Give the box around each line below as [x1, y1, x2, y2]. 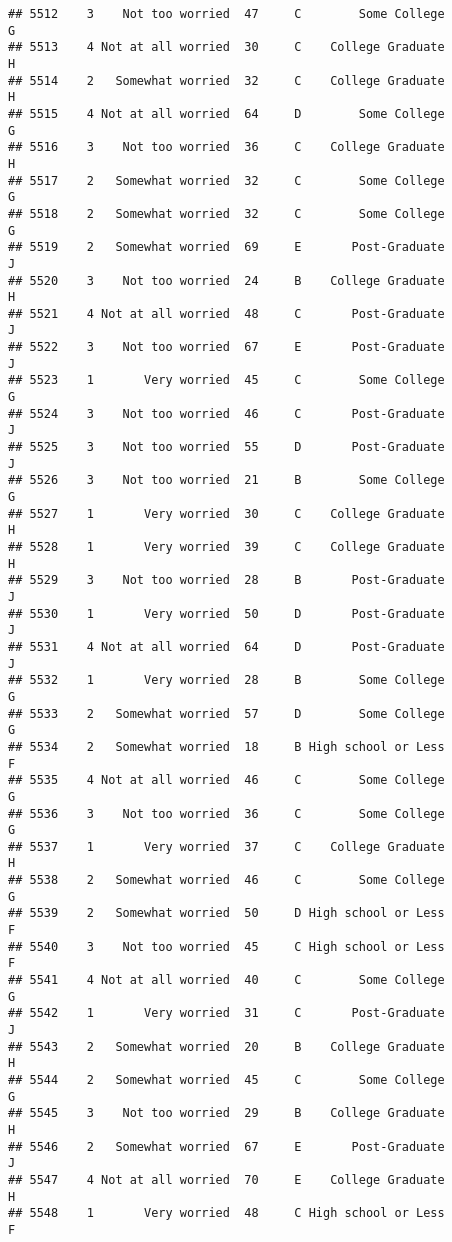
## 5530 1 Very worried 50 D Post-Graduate [8, 606, 445, 621]
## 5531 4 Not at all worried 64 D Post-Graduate [8, 639, 445, 654]
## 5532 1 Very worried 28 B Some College [8, 673, 445, 688]
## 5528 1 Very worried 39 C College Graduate [8, 540, 445, 554]
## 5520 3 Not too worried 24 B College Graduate [8, 273, 445, 288]
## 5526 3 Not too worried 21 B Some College [8, 473, 445, 488]
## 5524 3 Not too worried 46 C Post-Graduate [8, 406, 445, 421]
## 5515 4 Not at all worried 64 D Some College [8, 106, 445, 121]
